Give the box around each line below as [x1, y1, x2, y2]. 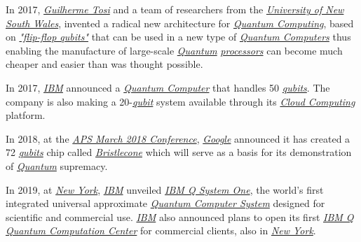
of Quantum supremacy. [6, 158, 108, 173]
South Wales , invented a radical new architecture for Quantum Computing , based [6, 15, 354, 30]
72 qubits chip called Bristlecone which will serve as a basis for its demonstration [6, 145, 352, 159]
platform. [6, 108, 46, 122]
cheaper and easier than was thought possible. [6, 57, 203, 71]
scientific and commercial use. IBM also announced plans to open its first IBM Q [6, 209, 354, 224]
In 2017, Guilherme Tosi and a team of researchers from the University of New [6, 2, 344, 16]
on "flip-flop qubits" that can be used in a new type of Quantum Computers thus [6, 29, 351, 44]
